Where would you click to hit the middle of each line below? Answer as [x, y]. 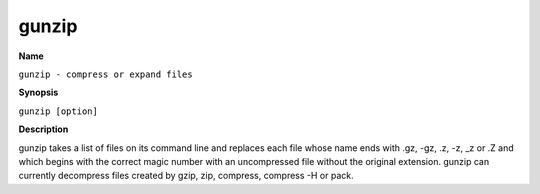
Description [43, 129]
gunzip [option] [58, 111]
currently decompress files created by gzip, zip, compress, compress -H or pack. [186, 176]
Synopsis [38, 92]
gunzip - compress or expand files [106, 74]
